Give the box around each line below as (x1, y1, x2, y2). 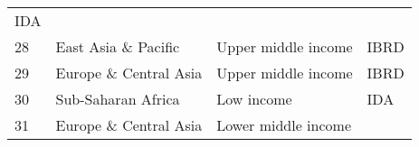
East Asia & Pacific (55, 36, 180, 57)
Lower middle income (216, 115, 352, 135)
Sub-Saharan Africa (55, 88, 180, 109)
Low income (216, 88, 292, 109)
